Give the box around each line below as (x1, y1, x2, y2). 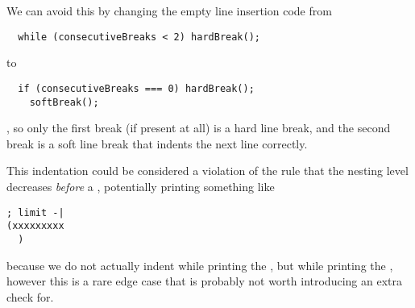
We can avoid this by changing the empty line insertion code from (6, 2, 332, 19)
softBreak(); (29, 96, 99, 108)
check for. (6, 288, 54, 305)
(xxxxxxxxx (6, 220, 64, 232)
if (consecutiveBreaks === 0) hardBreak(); (18, 82, 255, 94)
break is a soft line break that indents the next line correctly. (6, 135, 308, 152)
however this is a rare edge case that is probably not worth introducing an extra (6, 273, 402, 289)
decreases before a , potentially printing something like (6, 177, 275, 194)
